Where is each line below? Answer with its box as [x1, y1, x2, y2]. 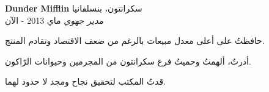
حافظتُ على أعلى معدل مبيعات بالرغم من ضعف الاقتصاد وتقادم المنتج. [5, 34, 265, 47]
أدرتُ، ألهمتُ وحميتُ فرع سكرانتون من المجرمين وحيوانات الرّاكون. [5, 54, 251, 67]
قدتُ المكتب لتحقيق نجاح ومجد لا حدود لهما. [5, 75, 166, 88]
